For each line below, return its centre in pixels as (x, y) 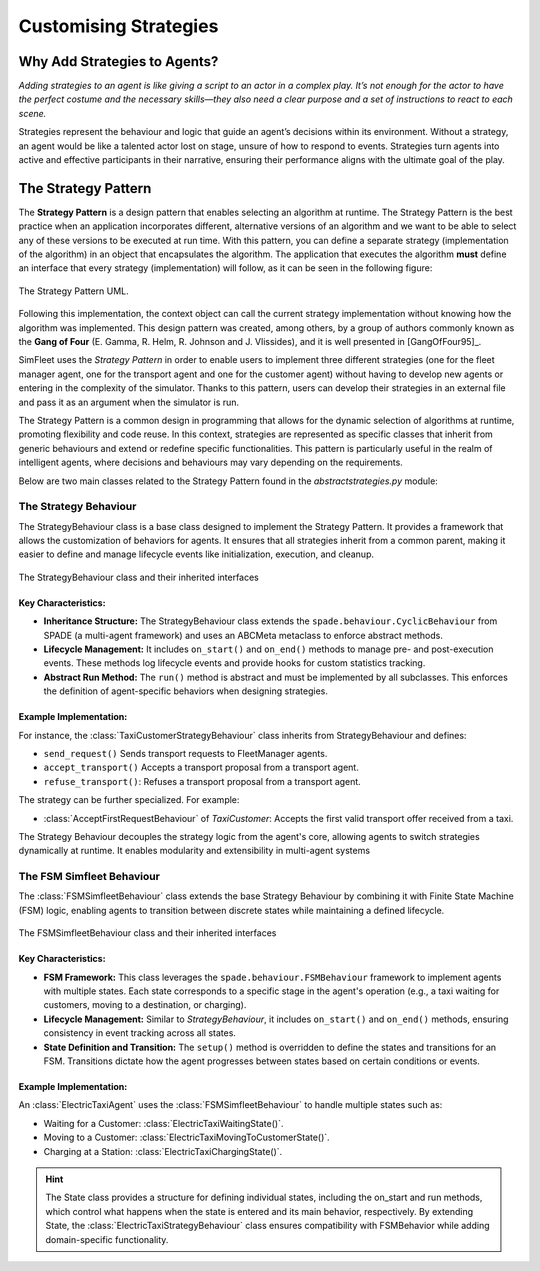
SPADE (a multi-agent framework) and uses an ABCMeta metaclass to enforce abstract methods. (243, 635)
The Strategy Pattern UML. (73, 291)
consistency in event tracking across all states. (140, 1033)
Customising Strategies (118, 26)
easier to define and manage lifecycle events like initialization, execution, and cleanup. (196, 554)
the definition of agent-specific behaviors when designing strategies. (186, 691)
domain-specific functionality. (107, 1239)
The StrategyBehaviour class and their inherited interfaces (139, 577)
